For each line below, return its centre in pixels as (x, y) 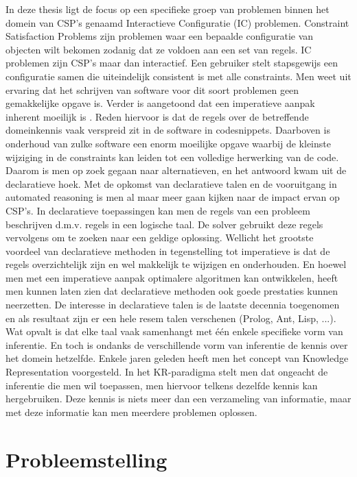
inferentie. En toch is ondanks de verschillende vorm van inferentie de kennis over (177, 344)
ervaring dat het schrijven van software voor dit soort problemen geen (152, 89)
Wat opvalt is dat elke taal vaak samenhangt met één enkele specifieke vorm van (174, 331)
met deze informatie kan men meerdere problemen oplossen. (131, 412)
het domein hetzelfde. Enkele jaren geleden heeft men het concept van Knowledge (177, 358)
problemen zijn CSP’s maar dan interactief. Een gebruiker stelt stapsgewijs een (172, 63)
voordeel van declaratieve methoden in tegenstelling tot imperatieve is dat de (168, 250)
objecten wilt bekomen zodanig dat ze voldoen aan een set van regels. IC (159, 49)
